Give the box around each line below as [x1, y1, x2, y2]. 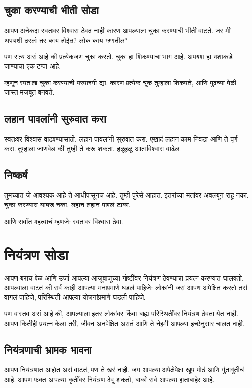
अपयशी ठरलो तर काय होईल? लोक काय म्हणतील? [4, 35, 128, 45]
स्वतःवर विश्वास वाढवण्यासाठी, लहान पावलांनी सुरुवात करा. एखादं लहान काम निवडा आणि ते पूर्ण [4, 133, 238, 143]
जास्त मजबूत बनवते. [4, 87, 54, 97]
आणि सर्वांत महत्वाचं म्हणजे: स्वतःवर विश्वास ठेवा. [4, 216, 123, 226]
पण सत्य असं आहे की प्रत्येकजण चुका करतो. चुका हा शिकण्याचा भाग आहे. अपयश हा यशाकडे [4, 51, 233, 61]
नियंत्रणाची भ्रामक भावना [4, 342, 92, 357]
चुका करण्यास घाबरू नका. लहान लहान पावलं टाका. [4, 199, 131, 209]
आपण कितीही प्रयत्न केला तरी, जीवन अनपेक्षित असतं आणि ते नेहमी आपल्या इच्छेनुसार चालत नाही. [4, 318, 245, 328]
